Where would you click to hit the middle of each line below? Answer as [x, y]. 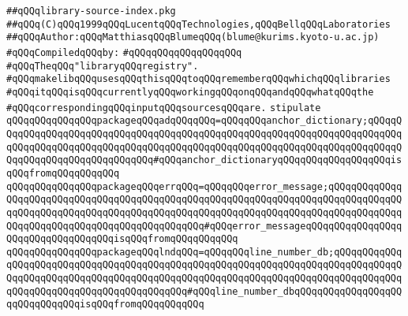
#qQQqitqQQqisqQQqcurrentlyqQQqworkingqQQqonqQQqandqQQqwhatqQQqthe [190, 92]
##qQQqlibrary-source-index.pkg [91, 11]
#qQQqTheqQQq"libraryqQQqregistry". [103, 66]
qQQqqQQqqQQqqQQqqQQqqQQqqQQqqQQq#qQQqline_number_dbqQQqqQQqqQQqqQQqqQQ [204, 291]
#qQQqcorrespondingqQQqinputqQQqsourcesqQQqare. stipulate [164, 108]
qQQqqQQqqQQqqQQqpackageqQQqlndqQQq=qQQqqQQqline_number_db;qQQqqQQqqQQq [204, 252]
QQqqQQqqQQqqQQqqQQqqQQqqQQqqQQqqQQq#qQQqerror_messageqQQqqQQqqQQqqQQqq [204, 226]
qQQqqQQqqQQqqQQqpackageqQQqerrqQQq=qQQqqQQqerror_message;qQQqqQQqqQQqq [204, 186]
